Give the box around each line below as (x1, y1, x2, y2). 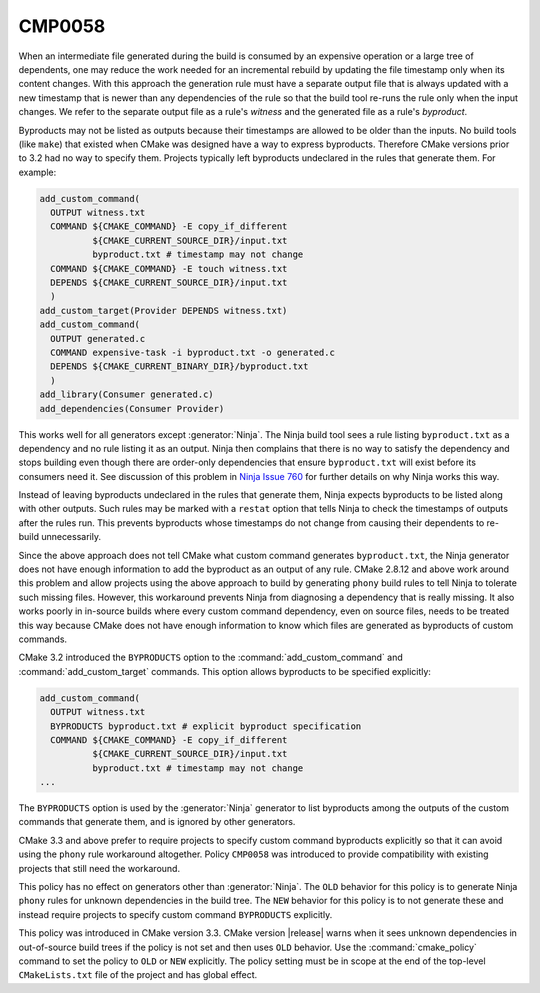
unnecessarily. (41, 531, 102, 543)
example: (18, 166, 57, 178)
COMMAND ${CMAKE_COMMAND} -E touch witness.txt (50, 263, 288, 274)
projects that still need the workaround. (18, 862, 180, 874)
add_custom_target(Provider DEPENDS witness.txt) (39, 305, 288, 316)
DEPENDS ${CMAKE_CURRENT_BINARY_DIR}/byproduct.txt (50, 361, 309, 372)
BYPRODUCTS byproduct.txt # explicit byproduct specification (50, 720, 362, 732)
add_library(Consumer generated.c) (39, 389, 214, 400)
